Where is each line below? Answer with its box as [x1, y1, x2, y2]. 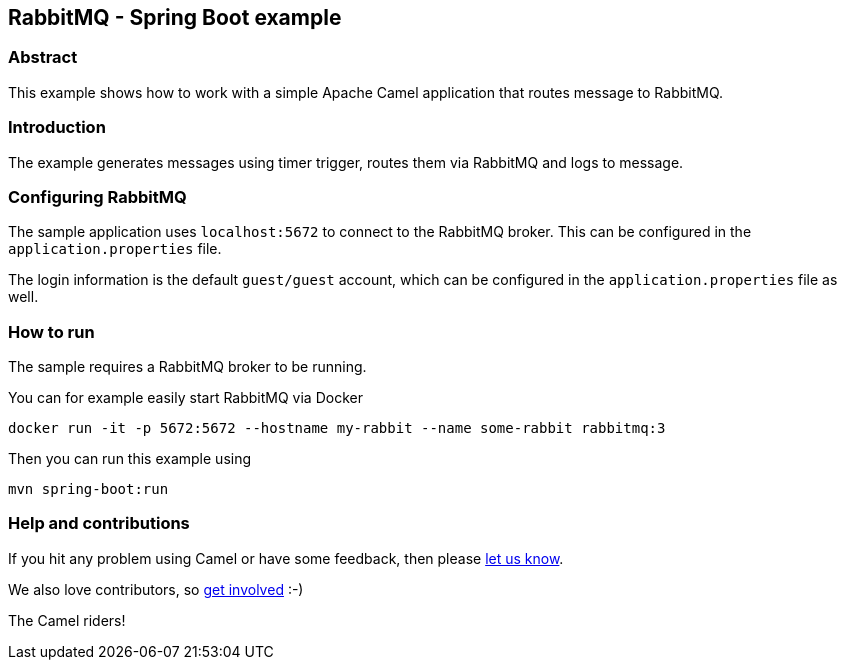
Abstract [8, 47, 78, 68]
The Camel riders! [8, 611, 126, 629]
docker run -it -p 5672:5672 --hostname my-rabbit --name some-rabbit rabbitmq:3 [8, 420, 666, 437]
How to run [8, 321, 95, 342]
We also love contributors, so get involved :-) [8, 580, 304, 598]
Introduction [8, 117, 106, 138]
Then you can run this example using [8, 450, 252, 468]
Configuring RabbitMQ [8, 186, 187, 207]
